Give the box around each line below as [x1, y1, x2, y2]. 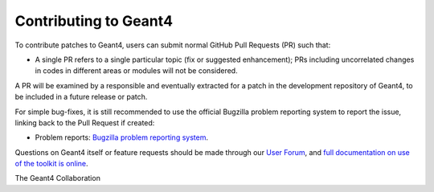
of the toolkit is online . [14, 159, 88, 169]
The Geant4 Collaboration [14, 174, 100, 183]
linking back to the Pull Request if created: [14, 117, 155, 128]
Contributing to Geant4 [14, 12, 173, 30]
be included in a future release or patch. [14, 92, 148, 102]
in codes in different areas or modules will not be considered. [35, 66, 238, 76]
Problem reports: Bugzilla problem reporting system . [35, 133, 209, 142]
